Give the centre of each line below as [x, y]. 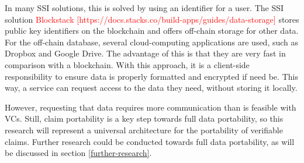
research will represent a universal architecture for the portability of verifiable [144, 130]
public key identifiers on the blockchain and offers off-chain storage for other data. [152, 31]
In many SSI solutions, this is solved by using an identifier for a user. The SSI [144, 8]
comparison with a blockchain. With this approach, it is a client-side [127, 64]
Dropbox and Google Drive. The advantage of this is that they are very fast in [145, 53]
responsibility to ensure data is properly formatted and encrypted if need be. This [151, 76]
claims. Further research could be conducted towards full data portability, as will [150, 141]
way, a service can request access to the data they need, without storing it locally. [151, 88]
